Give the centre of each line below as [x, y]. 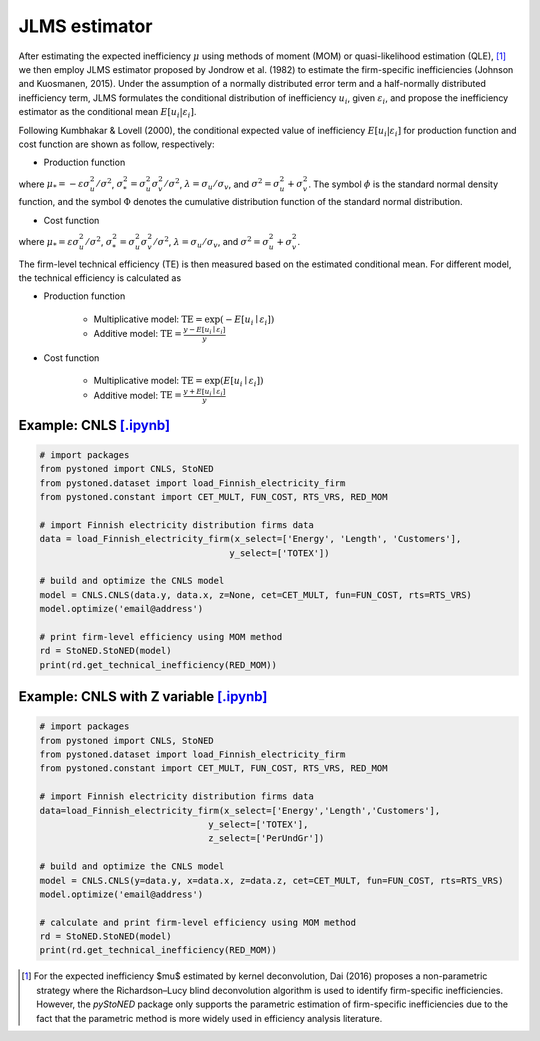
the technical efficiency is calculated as [100, 278]
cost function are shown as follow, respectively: [116, 144]
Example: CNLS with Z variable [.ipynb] [143, 696]
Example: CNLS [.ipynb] [94, 425]
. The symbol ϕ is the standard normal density [403, 184]
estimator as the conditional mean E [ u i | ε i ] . [107, 113]
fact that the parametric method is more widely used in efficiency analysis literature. [209, 1018]
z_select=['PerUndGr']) [266, 838]
